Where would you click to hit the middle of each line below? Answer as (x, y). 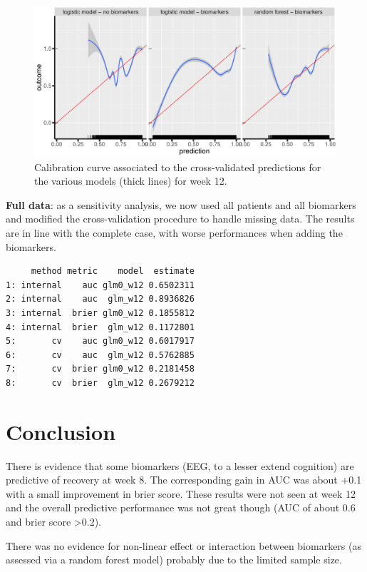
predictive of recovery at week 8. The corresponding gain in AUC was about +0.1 (184, 480)
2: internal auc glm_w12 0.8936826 (100, 299)
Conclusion (61, 431)
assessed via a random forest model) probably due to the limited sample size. (174, 560)
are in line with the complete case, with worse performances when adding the (174, 232)
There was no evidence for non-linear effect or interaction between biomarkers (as (183, 545)
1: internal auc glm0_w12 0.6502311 (100, 285)
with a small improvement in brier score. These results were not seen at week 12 (181, 493)
